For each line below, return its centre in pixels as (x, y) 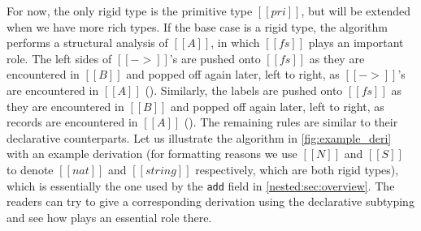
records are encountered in (72, 122)
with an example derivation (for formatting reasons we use (152, 154)
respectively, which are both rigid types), (297, 169)
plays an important (356, 43)
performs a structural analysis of (87, 43)
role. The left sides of (59, 58)
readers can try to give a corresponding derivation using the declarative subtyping (210, 201)
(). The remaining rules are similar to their (291, 122)
